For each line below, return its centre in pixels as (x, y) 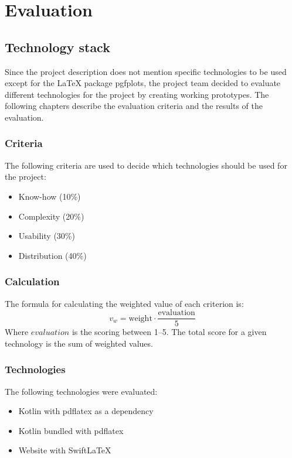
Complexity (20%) (51, 216)
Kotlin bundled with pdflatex (71, 430)
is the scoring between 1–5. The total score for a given (169, 332)
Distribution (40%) (52, 255)
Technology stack (57, 47)
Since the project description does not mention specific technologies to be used (146, 71)
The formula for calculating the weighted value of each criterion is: (124, 303)
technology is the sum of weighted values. (79, 343)
